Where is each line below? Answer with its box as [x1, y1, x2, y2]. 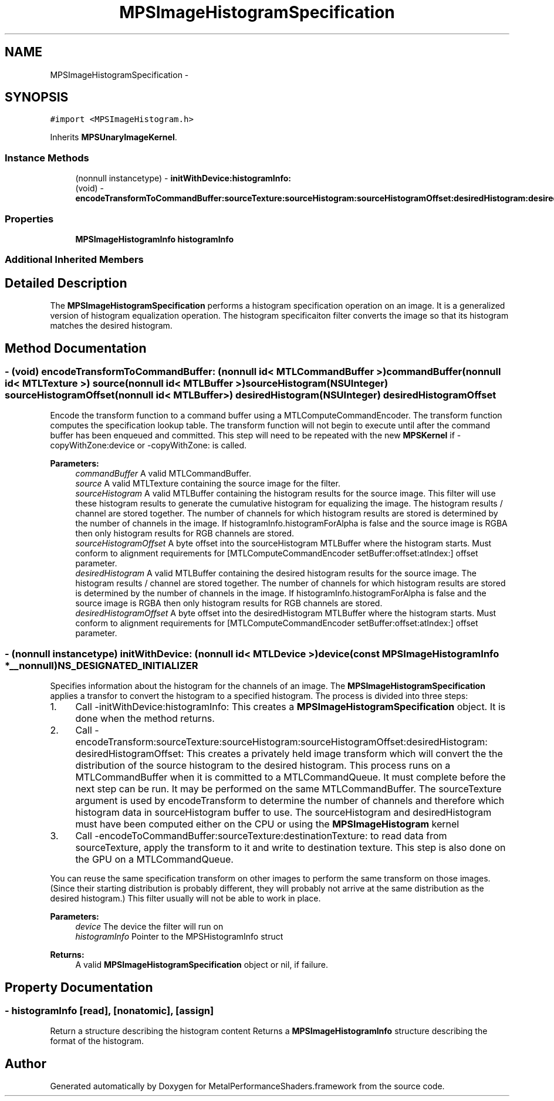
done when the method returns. [75, 712, 215, 725]
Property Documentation [5, 980, 153, 995]
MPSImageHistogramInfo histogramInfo [75, 234, 234, 244]
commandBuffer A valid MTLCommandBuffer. [75, 468, 252, 479]
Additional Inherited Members [5, 254, 144, 266]
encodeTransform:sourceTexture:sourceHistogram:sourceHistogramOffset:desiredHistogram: [75, 736, 488, 748]
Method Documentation [5, 340, 147, 356]
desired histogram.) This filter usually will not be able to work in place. [50, 893, 321, 904]
